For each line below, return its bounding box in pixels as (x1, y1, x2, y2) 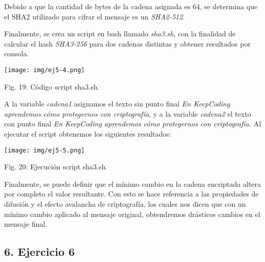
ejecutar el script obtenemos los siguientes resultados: (4, 128, 171, 139)
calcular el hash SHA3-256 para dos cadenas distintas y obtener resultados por (4, 38, 251, 49)
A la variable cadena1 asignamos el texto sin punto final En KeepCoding (4, 98, 230, 109)
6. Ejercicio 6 (4, 244, 75, 259)
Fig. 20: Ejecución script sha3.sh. (4, 161, 108, 172)
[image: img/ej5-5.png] (4, 146, 85, 154)
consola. (4, 48, 29, 59)
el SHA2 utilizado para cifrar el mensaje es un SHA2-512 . (4, 11, 185, 21)
